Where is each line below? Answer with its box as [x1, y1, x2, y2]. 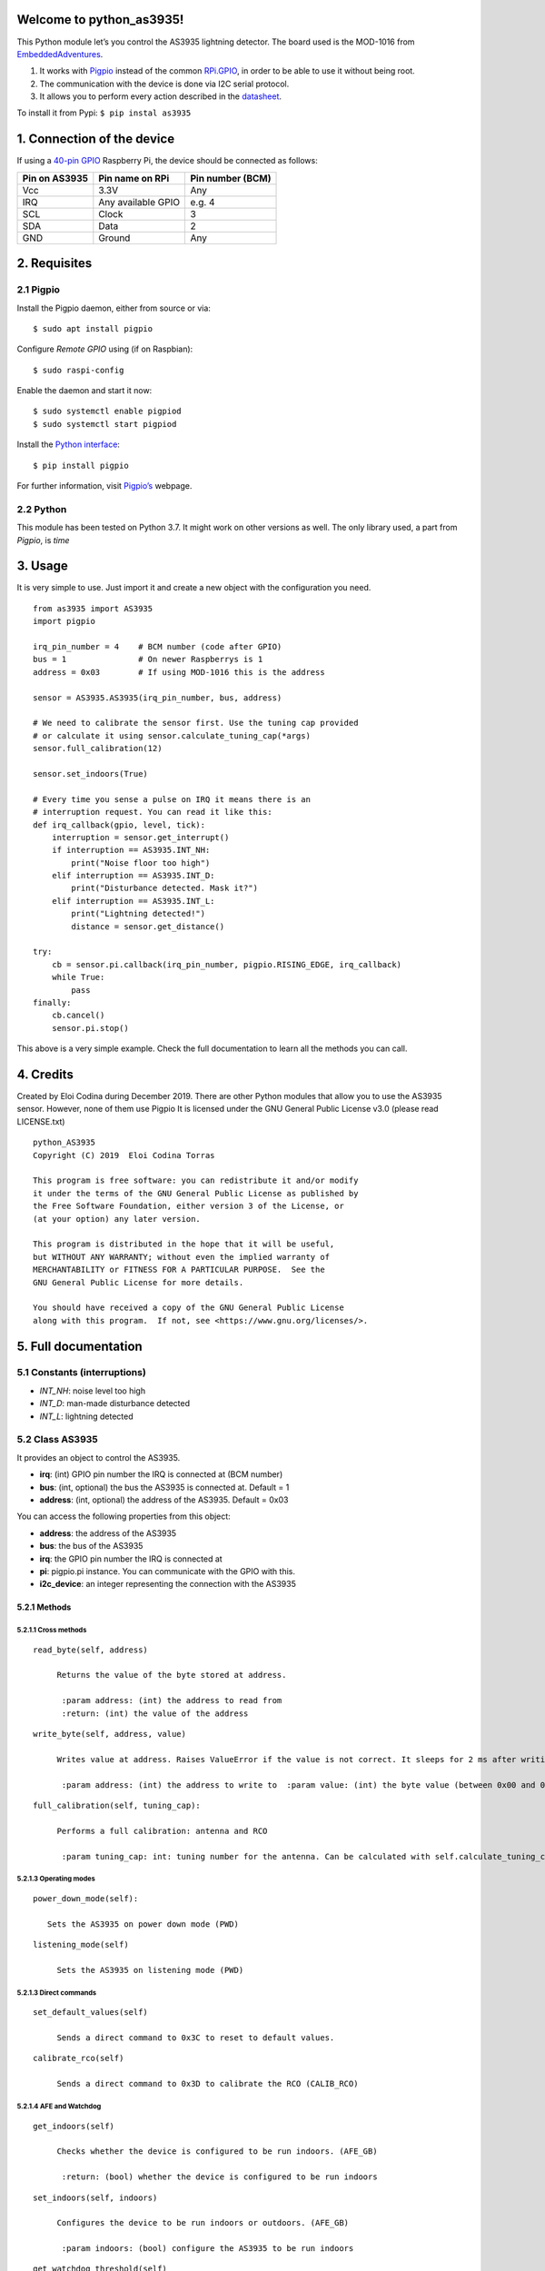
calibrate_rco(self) [33, 2053, 124, 2064]
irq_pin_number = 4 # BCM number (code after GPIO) [33, 641, 282, 652]
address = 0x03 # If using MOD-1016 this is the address [33, 667, 326, 677]
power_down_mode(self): [33, 1893, 139, 1903]
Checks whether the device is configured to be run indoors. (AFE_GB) [56, 2147, 378, 2157]
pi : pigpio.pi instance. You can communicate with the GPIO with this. [39, 1565, 295, 1576]
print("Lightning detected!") [71, 908, 206, 919]
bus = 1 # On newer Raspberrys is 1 [33, 654, 263, 665]
